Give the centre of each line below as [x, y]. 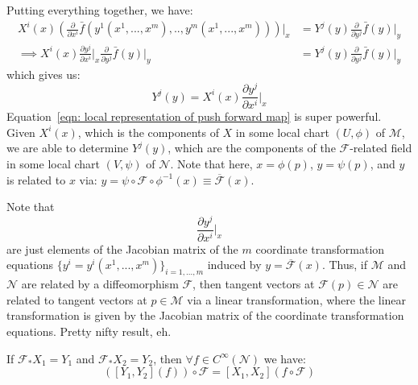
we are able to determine [68, 148]
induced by [234, 265]
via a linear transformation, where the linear [297, 299]
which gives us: [43, 74]
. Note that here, [211, 164]
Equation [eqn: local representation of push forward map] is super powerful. [194, 116]
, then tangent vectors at [254, 284]
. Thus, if [345, 265]
